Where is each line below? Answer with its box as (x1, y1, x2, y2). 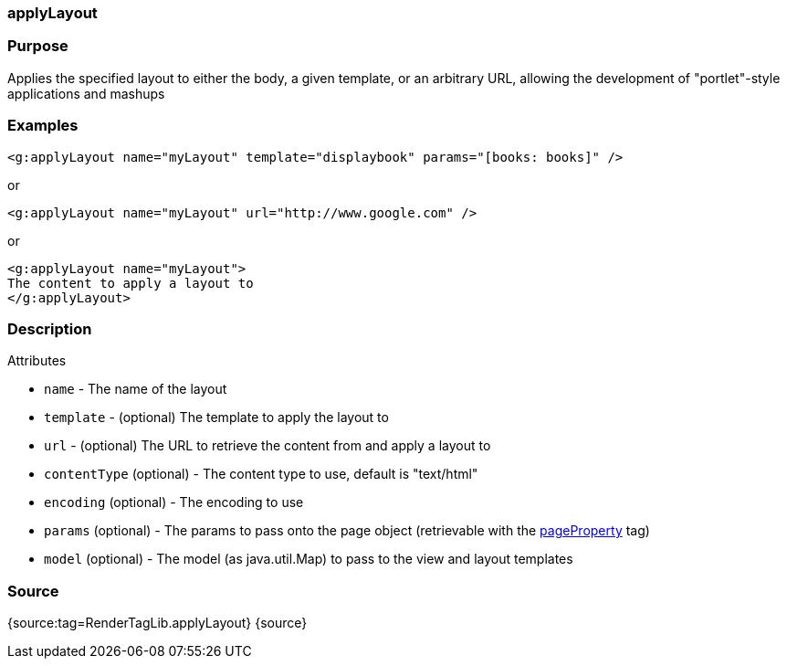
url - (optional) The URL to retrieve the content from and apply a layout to (44, 438, 491, 454)
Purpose (7, 37, 68, 56)
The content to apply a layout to (7, 275, 254, 291)
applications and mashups (7, 85, 165, 101)
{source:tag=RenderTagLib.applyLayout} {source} (7, 615, 308, 630)
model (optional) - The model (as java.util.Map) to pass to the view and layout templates (44, 551, 573, 567)
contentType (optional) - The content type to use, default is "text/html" (44, 466, 478, 482)
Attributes (7, 353, 67, 369)
